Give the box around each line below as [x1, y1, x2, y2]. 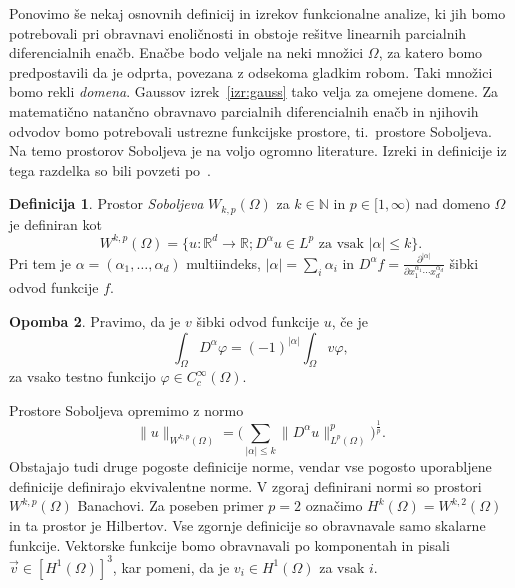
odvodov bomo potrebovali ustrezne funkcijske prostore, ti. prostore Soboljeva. [9, 120, 492, 141]
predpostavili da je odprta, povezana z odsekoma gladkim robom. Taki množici [9, 61, 493, 82]
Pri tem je [9, 252, 72, 273]
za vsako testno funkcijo [9, 366, 156, 387]
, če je [331, 310, 368, 331]
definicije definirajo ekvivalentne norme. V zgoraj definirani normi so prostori [9, 475, 482, 496]
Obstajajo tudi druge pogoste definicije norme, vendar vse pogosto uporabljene [9, 456, 492, 477]
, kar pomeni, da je [112, 556, 230, 577]
